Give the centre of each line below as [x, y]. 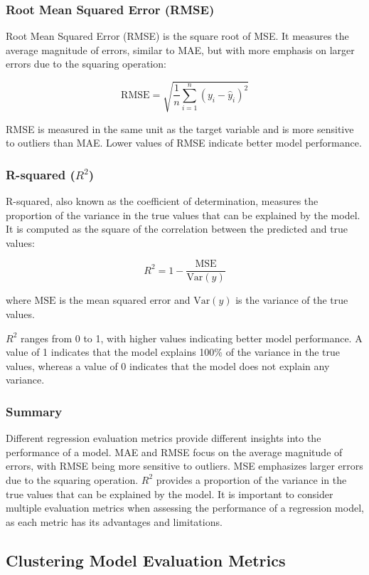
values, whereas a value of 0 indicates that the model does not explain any [168, 365]
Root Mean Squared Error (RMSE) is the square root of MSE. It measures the [177, 36]
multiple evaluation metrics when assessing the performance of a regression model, [185, 508]
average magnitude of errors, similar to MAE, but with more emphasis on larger [180, 49]
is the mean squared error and [125, 300]
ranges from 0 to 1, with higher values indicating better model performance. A [191, 338]
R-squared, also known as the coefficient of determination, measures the [162, 200]
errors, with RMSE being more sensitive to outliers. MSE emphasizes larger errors [184, 466]
